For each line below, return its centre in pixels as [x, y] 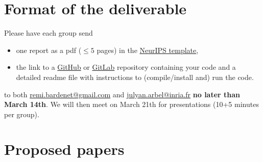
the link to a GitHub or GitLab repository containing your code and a [126, 67]
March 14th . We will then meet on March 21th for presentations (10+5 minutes [131, 104]
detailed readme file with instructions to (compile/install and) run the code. [135, 77]
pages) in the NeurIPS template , [148, 50]
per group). [22, 114]
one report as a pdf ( [49, 50]
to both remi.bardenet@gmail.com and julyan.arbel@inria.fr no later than [122, 94]
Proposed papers [64, 149]
